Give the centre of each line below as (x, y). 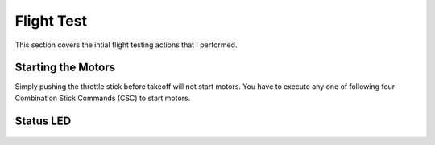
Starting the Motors (65, 68)
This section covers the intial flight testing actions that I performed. (126, 45)
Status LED (43, 121)
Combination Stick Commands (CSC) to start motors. (103, 98)
